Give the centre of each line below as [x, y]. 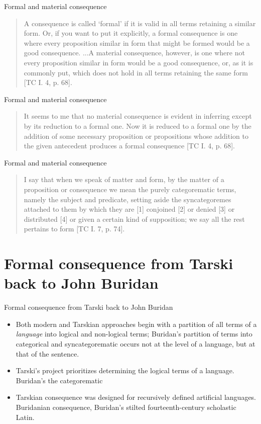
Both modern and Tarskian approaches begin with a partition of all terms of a [136, 324]
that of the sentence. [47, 353]
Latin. [25, 417]
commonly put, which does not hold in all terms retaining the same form [136, 72]
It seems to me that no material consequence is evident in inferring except [138, 116]
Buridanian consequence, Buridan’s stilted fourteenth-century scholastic [126, 407]
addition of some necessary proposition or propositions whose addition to [136, 136]
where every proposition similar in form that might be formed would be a [137, 43]
